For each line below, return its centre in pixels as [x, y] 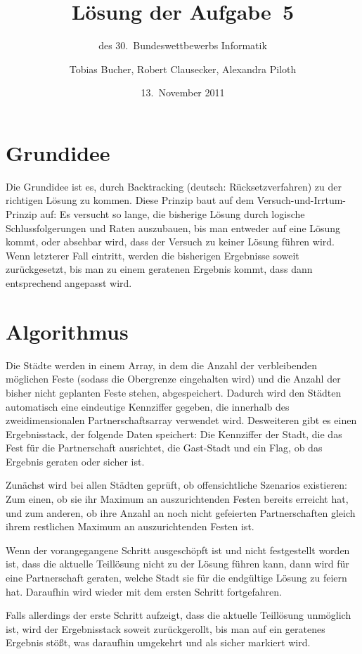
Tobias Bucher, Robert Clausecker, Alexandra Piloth [183, 69]
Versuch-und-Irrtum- [302, 200]
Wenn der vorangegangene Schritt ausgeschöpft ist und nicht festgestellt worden [178, 550]
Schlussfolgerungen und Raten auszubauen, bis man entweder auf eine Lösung [173, 227]
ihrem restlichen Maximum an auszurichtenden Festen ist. [130, 526]
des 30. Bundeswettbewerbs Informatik [183, 45]
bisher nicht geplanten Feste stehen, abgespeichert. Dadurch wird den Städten [174, 392]
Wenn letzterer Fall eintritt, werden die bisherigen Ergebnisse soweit [153, 255]
